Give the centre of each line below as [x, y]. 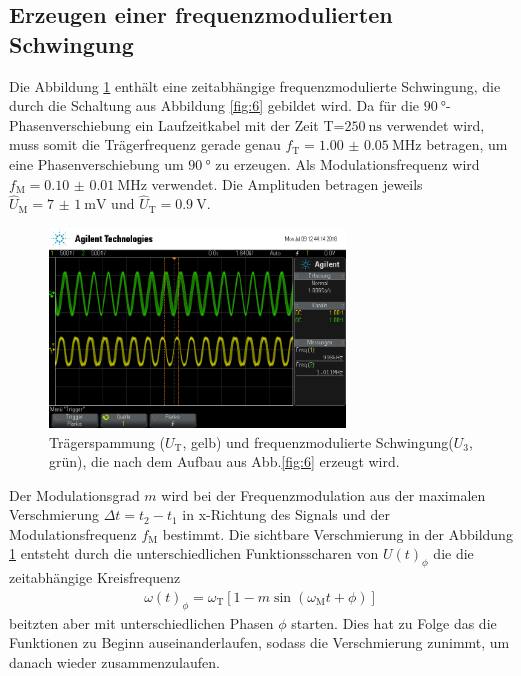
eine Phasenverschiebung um [96, 163]
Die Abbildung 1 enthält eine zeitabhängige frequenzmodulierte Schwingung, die [255, 85]
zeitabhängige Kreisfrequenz [95, 577]
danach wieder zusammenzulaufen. [114, 661]
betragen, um [467, 144]
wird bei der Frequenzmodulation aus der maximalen [323, 494]
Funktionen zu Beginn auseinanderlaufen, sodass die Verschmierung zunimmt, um [259, 642]
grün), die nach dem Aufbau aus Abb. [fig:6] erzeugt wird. [224, 461]
